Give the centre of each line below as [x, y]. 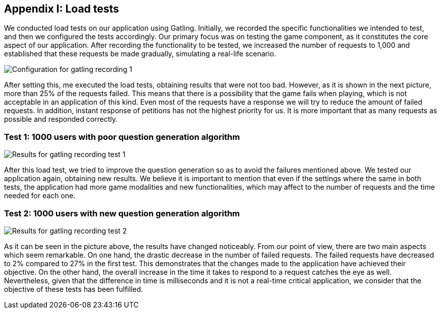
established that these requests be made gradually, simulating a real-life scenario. [140, 54]
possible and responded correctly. [61, 119]
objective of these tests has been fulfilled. [74, 289]
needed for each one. [40, 196]
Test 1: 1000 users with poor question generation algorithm [122, 137]
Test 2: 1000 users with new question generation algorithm [122, 213]
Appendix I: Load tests [62, 9]
